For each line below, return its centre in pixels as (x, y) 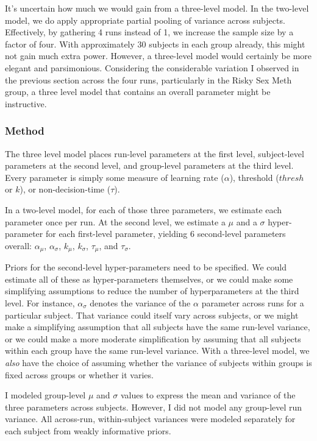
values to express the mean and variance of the (208, 395)
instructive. (26, 103)
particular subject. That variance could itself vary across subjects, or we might (152, 315)
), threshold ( (254, 177)
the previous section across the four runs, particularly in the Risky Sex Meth (148, 79)
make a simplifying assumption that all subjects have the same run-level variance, (158, 327)
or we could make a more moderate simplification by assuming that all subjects (153, 338)
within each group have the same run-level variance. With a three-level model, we (157, 351)
